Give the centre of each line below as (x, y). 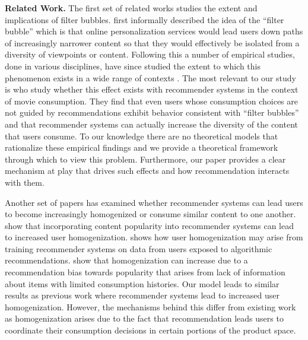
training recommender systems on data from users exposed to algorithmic (139, 248)
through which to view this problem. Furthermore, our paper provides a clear (145, 159)
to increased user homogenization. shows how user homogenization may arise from (154, 237)
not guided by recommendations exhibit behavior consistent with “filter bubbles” (152, 112)
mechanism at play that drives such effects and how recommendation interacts (147, 171)
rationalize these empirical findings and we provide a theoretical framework (142, 147)
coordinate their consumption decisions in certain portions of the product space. (150, 330)
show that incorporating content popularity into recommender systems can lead (150, 225)
